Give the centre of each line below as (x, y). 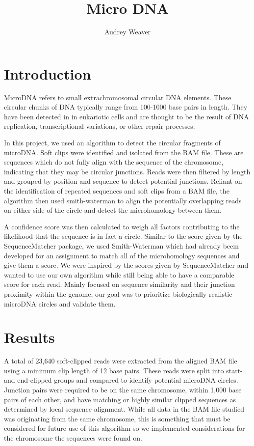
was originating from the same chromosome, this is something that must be (117, 418)
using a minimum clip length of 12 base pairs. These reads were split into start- (123, 370)
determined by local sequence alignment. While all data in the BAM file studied (124, 409)
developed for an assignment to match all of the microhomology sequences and (122, 255)
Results (29, 337)
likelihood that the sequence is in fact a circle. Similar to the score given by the (123, 236)
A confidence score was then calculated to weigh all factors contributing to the (122, 226)
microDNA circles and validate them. (60, 303)
